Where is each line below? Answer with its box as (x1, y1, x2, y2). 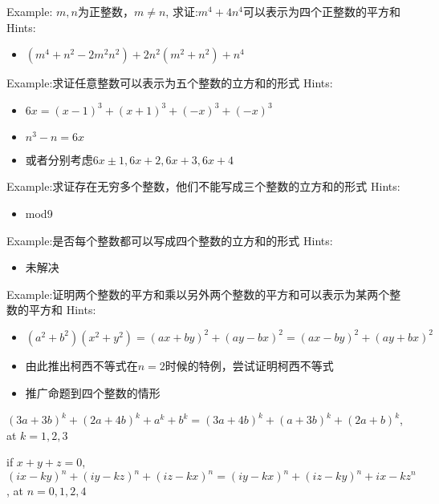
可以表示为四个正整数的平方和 (243, 3, 400, 19)
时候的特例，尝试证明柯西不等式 (165, 357, 334, 373)
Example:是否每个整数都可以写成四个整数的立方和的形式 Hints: (6, 232, 333, 248)
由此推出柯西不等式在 (25, 357, 138, 373)
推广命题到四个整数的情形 (25, 384, 161, 401)
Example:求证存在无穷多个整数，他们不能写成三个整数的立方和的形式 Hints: (6, 178, 400, 195)
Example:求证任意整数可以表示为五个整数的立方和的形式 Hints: (6, 75, 333, 91)
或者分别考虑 (25, 151, 93, 167)
